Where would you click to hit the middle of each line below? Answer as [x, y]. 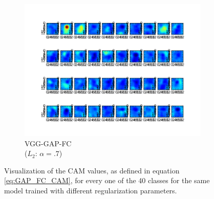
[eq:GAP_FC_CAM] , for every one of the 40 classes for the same [107, 180]
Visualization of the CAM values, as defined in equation [92, 170]
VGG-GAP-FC [48, 143]
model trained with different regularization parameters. [91, 190]
